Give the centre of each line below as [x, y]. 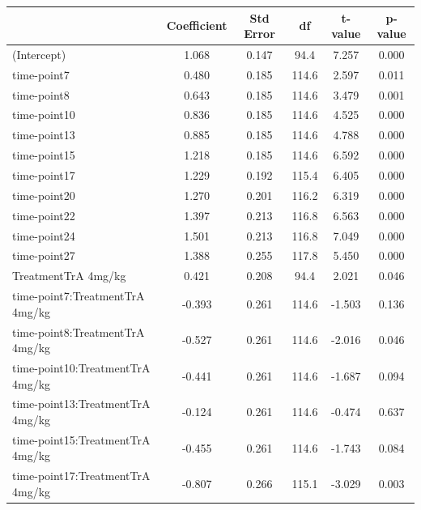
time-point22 [44, 215]
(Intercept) [39, 54]
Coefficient [197, 25]
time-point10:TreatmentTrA [81, 367]
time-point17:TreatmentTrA [81, 476]
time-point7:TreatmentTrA [79, 296]
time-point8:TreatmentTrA [79, 331]
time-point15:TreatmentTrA [81, 439]
